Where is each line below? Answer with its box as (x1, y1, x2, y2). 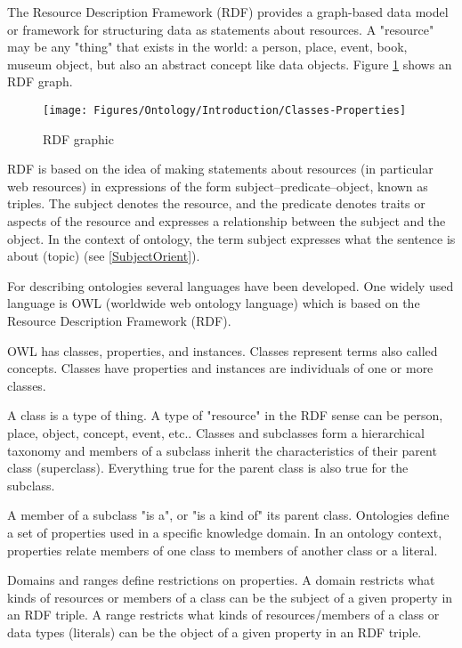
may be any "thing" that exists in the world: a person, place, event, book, (7, 37, 408, 56)
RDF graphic (43, 129, 114, 148)
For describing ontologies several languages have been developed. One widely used (7, 276, 454, 295)
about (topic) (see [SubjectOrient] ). (7, 247, 200, 265)
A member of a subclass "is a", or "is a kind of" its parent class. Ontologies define (7, 506, 450, 524)
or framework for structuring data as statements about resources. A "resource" (7, 20, 434, 38)
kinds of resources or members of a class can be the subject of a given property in (7, 587, 453, 606)
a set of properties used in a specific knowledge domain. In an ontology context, (7, 522, 442, 541)
